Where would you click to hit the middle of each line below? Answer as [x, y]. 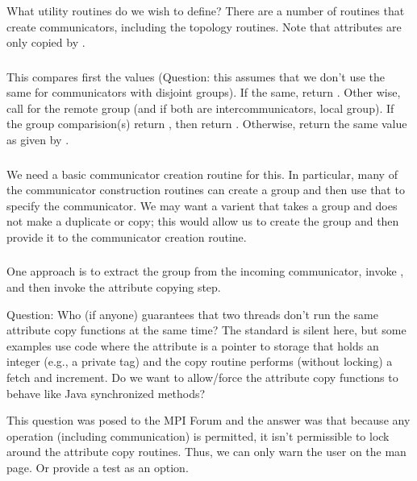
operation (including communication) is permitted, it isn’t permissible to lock [198, 435]
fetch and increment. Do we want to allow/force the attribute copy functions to [202, 377]
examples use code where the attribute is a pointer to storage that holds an [193, 345]
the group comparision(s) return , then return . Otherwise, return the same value [207, 124]
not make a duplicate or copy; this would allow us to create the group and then [203, 221]
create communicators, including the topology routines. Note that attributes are [204, 26]
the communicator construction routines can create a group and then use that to [206, 190]
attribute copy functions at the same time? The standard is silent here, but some [206, 330]
